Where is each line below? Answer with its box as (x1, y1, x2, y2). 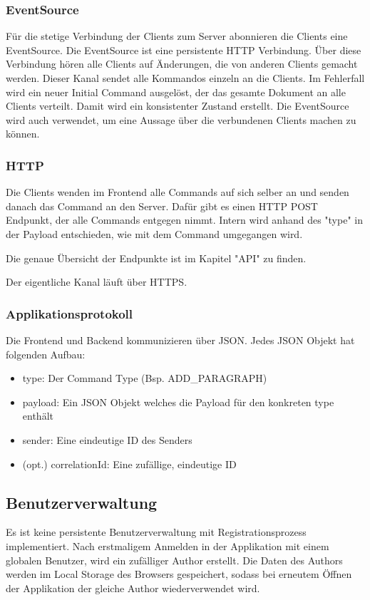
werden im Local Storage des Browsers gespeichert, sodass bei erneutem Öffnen (6, 567, 352, 581)
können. (6, 126, 40, 141)
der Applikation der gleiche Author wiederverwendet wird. (6, 580, 260, 595)
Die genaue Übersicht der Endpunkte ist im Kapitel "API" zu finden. (6, 250, 307, 265)
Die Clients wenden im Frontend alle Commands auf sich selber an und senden (6, 185, 349, 200)
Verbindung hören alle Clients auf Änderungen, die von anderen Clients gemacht (6, 56, 358, 71)
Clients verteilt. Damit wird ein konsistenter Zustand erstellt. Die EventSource (6, 98, 349, 113)
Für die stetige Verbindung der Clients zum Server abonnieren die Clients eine (6, 29, 348, 43)
